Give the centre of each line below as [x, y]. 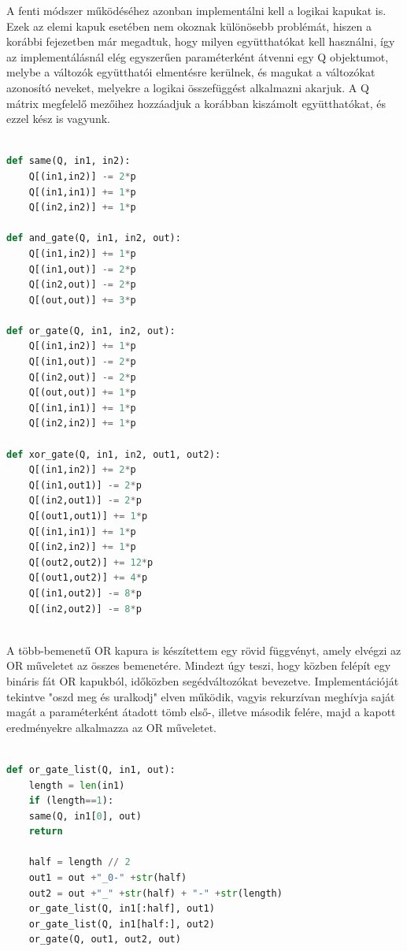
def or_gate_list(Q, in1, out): [91, 769]
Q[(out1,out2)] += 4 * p [88, 578]
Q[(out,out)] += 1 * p [82, 393]
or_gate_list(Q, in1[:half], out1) [122, 909]
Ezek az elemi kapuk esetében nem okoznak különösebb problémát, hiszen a [189, 26]
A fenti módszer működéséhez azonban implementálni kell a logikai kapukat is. [196, 10]
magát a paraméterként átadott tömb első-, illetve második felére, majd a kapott [201, 712]
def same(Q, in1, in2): [68, 161]
